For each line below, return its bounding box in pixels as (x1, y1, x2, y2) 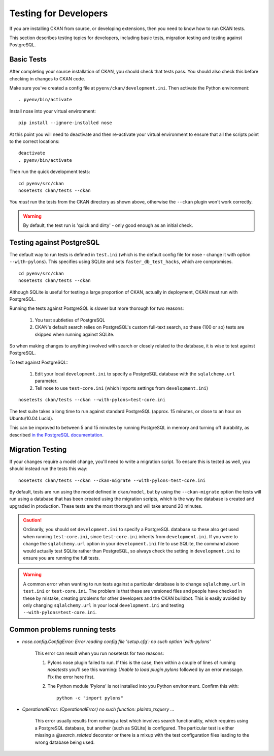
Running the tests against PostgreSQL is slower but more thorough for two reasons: (9, 305, 184, 311)
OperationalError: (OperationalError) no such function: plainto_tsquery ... (22, 706, 175, 712)
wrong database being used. (35, 739, 95, 745)
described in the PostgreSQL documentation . (9, 431, 104, 438)
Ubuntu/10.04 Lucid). (9, 415, 53, 422)
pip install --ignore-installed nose (18, 120, 113, 126)
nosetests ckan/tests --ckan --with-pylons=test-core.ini (18, 397, 166, 403)
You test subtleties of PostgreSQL (35, 317, 106, 323)
